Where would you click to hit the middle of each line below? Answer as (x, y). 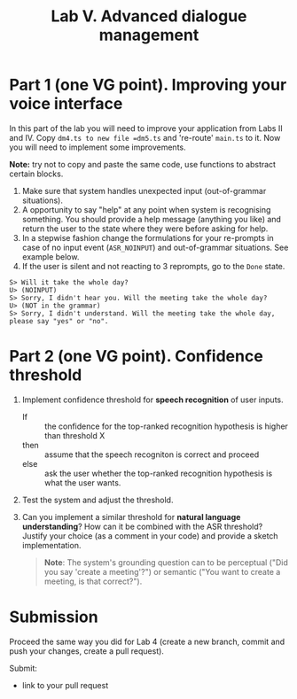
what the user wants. (82, 482)
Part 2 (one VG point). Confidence (136, 357)
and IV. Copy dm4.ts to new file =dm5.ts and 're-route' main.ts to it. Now (145, 137)
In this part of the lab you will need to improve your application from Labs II (146, 128)
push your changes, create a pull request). (86, 651)
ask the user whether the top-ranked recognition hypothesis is (158, 473)
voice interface (66, 104)
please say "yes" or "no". (59, 321)
